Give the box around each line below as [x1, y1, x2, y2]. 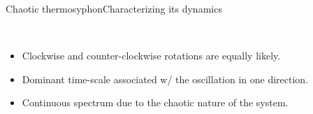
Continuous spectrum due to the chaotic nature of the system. [22, 95, 289, 110]
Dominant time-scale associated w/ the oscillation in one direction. [22, 71, 309, 86]
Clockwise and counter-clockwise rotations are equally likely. [22, 48, 281, 63]
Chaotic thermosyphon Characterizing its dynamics [6, 1, 222, 15]
